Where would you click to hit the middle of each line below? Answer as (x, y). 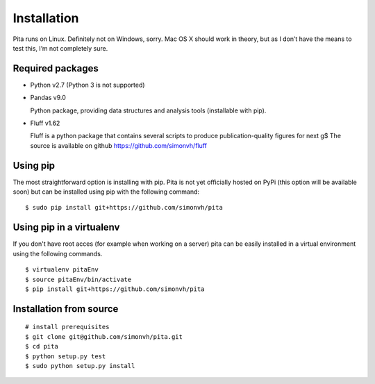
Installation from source (66, 309)
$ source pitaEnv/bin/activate (78, 279)
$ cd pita (42, 347)
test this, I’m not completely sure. (60, 48)
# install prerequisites (67, 327)
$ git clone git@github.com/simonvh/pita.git (104, 336)
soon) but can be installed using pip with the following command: (106, 192)
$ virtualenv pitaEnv (62, 270)
